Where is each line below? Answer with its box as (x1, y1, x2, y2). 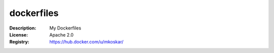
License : (9, 31, 28, 37)
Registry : (9, 39, 30, 45)
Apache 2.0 (49, 31, 74, 37)
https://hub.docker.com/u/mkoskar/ (49, 39, 124, 45)
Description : (9, 25, 37, 31)
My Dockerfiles (49, 25, 81, 31)
